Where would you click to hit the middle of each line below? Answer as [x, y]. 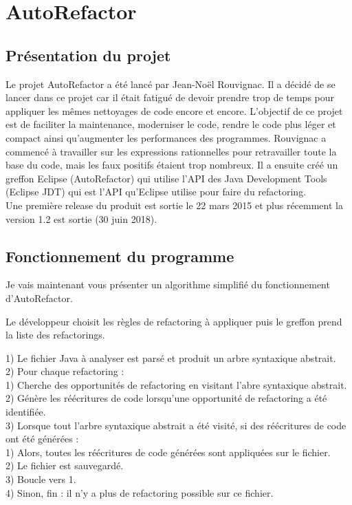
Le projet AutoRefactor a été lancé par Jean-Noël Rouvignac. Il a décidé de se [170, 84]
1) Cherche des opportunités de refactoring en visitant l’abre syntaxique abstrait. [176, 384]
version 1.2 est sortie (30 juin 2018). [81, 218]
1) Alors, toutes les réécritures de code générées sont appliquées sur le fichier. [168, 452]
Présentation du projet [88, 55]
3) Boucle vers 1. [41, 479]
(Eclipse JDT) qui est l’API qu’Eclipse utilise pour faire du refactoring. [156, 192]
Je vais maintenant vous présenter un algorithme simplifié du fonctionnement [168, 284]
